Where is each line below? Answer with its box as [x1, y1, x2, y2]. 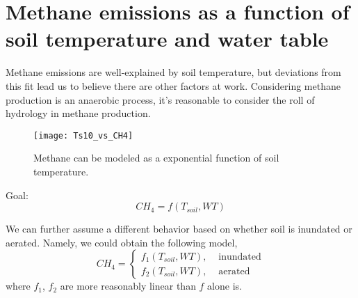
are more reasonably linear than [60, 279, 196, 293]
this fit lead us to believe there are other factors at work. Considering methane [6, 78, 341, 93]
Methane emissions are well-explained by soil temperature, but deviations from [6, 65, 341, 79]
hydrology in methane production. [6, 106, 151, 120]
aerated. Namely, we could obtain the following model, [6, 235, 238, 249]
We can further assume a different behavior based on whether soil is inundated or [6, 221, 352, 236]
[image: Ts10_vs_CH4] [33, 130, 133, 141]
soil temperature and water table [6, 24, 329, 53]
